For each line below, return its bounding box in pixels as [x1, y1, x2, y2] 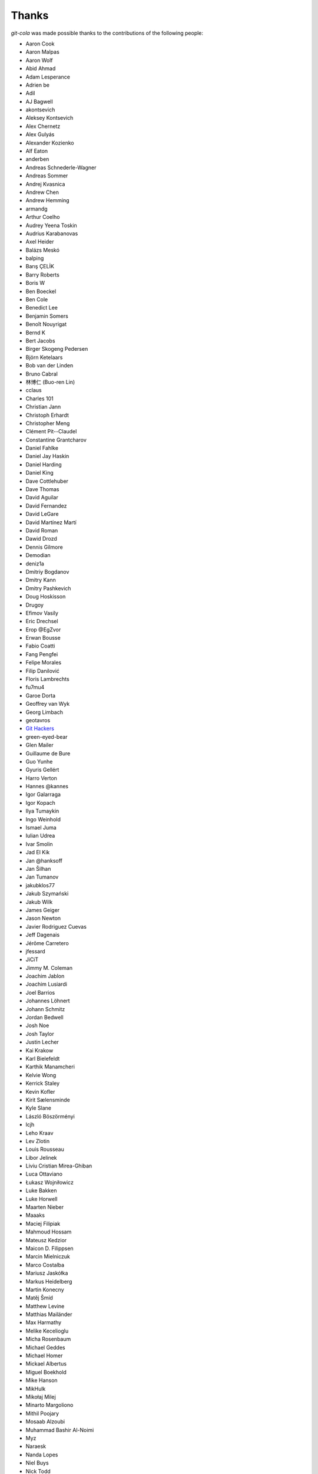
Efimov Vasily [25, 609, 59, 616]
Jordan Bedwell [25, 1014, 64, 1021]
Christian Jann [25, 403, 61, 410]
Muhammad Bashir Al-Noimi [25, 1426, 94, 1433]
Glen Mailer [25, 742, 54, 749]
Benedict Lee [25, 304, 58, 311]
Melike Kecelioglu [25, 1327, 69, 1334]
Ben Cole [25, 296, 48, 303]
